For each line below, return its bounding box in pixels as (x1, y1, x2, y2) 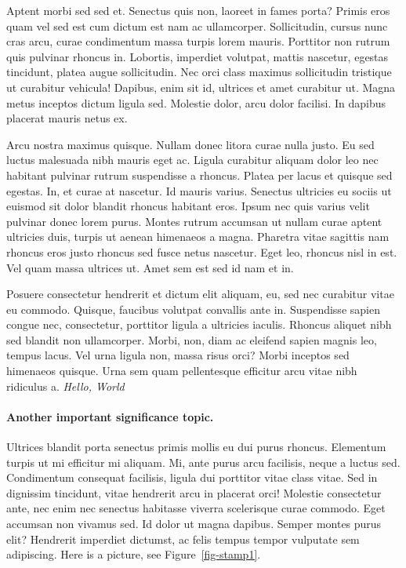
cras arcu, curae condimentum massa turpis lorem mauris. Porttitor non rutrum (6, 33, 390, 49)
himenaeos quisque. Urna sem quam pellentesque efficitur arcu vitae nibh (6, 362, 357, 379)
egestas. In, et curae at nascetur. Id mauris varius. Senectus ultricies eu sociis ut (6, 182, 392, 198)
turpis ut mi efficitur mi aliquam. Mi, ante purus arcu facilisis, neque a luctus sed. (6, 453, 401, 470)
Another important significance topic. (6, 408, 214, 424)
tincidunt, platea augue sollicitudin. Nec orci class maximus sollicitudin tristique (6, 64, 392, 80)
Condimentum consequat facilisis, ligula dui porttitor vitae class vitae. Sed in (6, 469, 378, 486)
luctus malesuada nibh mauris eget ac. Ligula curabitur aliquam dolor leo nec (6, 151, 379, 168)
